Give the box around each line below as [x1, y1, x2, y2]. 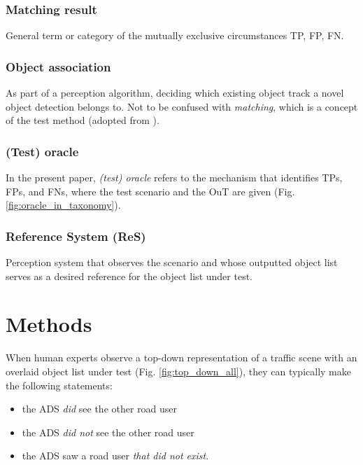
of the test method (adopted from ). [6, 113, 159, 127]
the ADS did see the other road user [22, 401, 178, 416]
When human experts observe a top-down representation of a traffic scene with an [6, 350, 357, 365]
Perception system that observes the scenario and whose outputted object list [6, 255, 338, 270]
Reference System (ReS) [6, 227, 146, 244]
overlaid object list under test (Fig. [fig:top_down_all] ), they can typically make [6, 363, 351, 378]
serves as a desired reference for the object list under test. [6, 268, 252, 283]
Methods [6, 310, 92, 338]
